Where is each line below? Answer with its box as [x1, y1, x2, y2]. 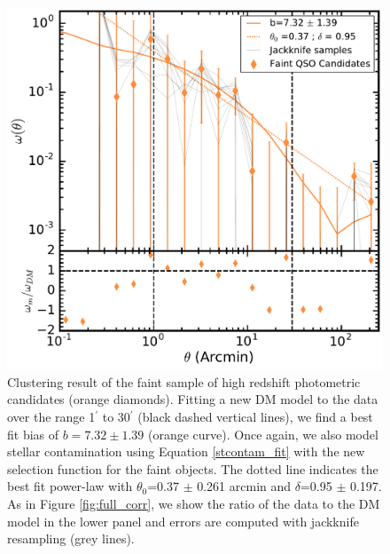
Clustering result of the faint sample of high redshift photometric [7, 372, 361, 391]
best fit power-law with [7, 477, 133, 495]
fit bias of [7, 424, 59, 443]
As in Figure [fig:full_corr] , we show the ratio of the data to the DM [7, 495, 380, 512]
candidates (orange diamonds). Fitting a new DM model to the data [7, 390, 378, 408]
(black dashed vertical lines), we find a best [137, 408, 373, 426]
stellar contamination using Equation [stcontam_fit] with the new [7, 442, 365, 461]
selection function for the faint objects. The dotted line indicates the [7, 459, 378, 478]
